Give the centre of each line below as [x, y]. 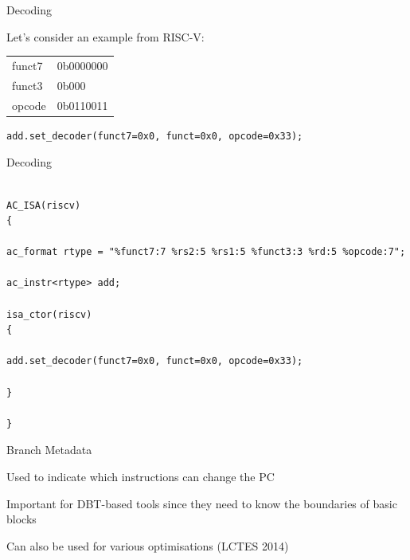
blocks [21, 519]
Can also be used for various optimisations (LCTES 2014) [148, 545]
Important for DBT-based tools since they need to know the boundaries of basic [202, 503]
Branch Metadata [49, 450]
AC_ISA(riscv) [44, 205]
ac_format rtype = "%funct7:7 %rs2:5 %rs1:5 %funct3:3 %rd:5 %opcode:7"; [206, 252]
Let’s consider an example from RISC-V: [105, 36]
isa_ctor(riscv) [49, 314]
